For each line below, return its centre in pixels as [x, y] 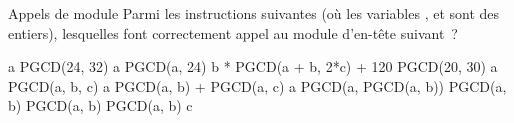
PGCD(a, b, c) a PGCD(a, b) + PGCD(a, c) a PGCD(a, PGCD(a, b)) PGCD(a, [257, 85]
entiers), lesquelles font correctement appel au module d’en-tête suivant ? [233, 32]
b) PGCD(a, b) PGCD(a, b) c [100, 105]
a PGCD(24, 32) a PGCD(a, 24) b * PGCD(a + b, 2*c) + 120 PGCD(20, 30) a [253, 66]
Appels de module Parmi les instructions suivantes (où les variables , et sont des [254, 13]
